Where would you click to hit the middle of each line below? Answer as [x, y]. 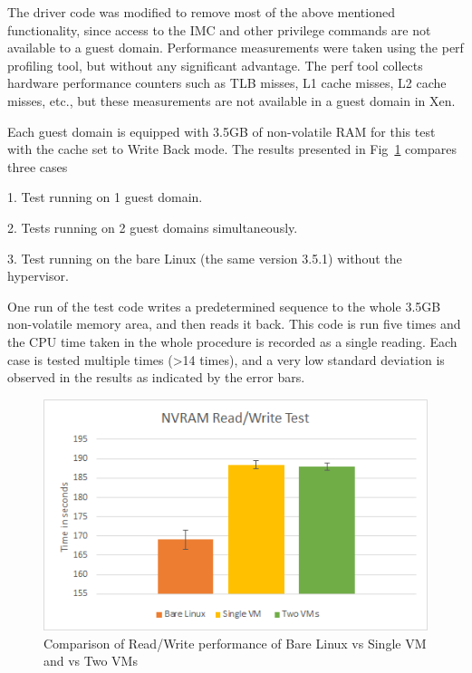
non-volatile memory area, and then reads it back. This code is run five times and [234, 324]
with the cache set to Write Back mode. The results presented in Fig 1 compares [232, 149]
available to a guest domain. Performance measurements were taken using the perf [236, 48]
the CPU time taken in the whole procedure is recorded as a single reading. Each [232, 341]
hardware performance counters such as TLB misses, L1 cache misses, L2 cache [227, 83]
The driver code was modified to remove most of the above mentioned [201, 12]
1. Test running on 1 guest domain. [105, 197]
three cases [38, 166]
